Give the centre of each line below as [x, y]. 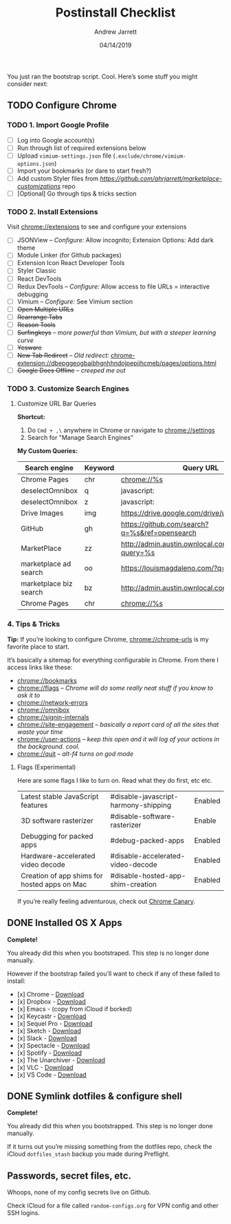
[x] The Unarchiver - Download [61, 1060]
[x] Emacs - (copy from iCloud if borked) [75, 1009]
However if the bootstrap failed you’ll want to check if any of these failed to [113, 973]
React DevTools [39, 278]
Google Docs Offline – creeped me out [71, 370]
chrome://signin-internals [53, 717]
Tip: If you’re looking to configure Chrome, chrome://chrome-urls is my [108, 639]
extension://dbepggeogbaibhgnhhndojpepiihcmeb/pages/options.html [117, 363]
